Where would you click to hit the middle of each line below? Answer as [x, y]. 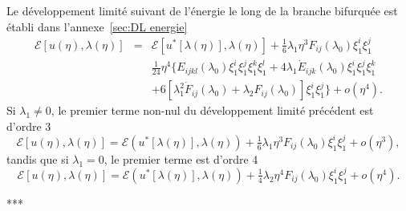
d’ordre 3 [29, 126]
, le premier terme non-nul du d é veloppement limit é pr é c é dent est [212, 110]
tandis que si [38, 158]
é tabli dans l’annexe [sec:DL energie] [97, 26]
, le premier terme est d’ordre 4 [181, 158]
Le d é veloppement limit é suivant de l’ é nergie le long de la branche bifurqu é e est [202, 10]
